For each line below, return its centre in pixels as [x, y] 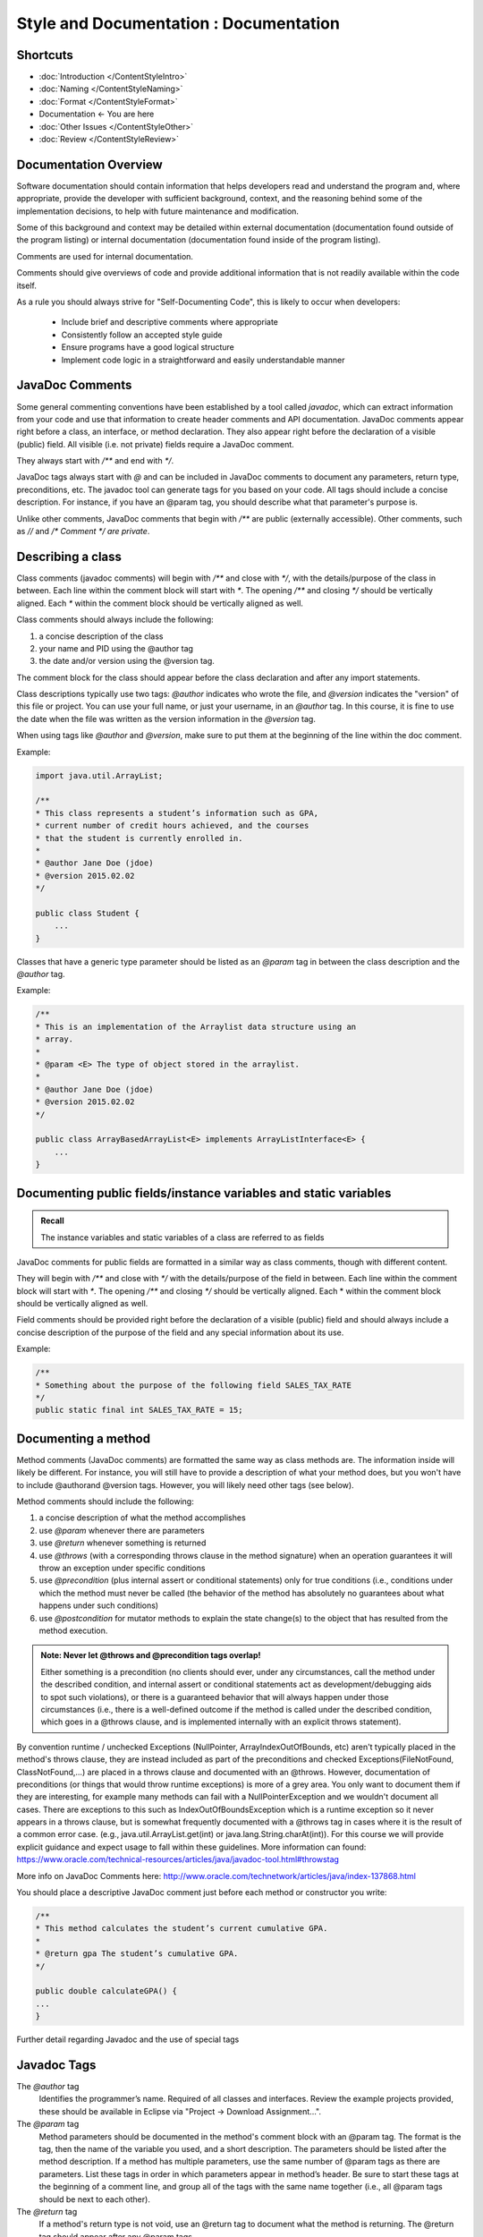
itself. [27, 285]
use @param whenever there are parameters [122, 1530]
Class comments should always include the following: [115, 620]
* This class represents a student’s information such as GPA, [177, 813]
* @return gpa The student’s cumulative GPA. [137, 1954]
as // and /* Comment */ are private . [83, 532]
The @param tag [48, 2124]
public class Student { [88, 913]
